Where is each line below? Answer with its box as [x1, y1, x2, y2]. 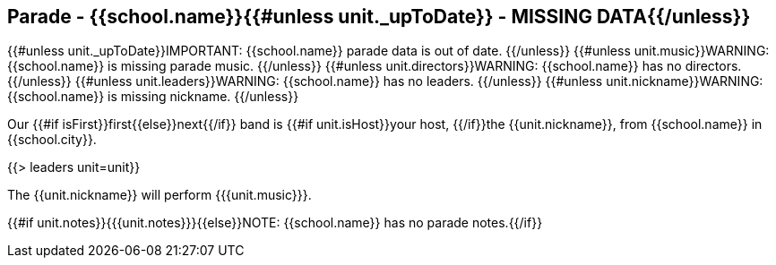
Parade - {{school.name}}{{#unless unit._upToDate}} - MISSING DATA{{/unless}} [7, 5, 751, 28]
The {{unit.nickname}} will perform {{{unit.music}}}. [7, 187, 312, 203]
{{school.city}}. [7, 132, 97, 148]
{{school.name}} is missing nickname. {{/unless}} [7, 89, 299, 105]
